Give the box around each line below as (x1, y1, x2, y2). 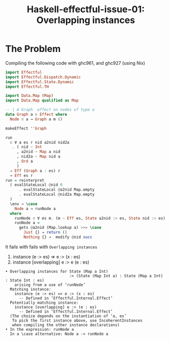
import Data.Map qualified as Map (5, 98, 79, 103)
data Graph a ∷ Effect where (5, 112, 67, 117)
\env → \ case (10, 201, 38, 206)
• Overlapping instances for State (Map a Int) (5, 269, 109, 274)
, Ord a (16, 159, 33, 164)
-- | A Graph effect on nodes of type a (5, 107, 95, 113)
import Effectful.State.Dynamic (5, 79, 74, 85)
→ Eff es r (10, 173, 33, 178)
